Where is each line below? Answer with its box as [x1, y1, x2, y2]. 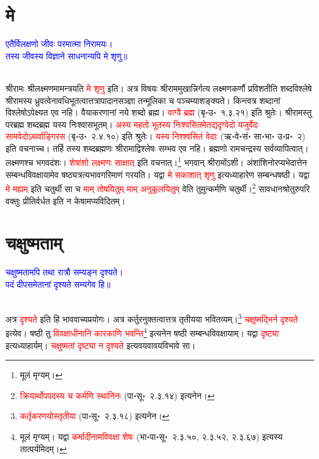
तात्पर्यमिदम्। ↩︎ [20, 442, 67, 455]
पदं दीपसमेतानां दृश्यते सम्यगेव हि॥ [6, 277, 111, 290]
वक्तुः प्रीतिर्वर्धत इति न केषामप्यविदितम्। [6, 194, 126, 207]
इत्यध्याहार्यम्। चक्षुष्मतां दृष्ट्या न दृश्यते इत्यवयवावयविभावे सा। [6, 338, 196, 351]
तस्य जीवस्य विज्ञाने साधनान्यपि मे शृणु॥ [6, 49, 128, 62]
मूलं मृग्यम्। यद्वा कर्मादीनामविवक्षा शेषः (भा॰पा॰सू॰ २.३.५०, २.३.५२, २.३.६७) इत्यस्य [20, 430, 283, 442]
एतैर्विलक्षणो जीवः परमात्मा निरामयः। [6, 37, 113, 50]
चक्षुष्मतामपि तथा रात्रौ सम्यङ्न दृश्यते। [6, 266, 124, 278]
